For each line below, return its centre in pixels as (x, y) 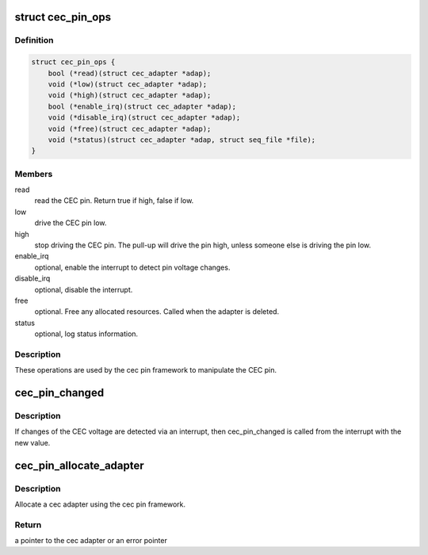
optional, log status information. (86, 334)
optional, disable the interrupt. (84, 289)
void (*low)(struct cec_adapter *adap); (128, 84)
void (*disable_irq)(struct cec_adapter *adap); (144, 118)
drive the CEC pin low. (71, 223)
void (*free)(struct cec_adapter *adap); (130, 128)
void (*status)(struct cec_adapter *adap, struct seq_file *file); (182, 140)
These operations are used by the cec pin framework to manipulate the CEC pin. (146, 370)
